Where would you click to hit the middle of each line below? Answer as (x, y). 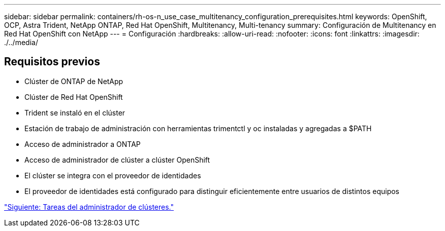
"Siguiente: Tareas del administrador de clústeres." (89, 207)
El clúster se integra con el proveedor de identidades (113, 175)
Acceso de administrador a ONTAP (83, 144)
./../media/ (21, 42)
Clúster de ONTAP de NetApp (74, 81)
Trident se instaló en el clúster (75, 112)
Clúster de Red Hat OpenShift (74, 97)
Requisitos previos (52, 62)
